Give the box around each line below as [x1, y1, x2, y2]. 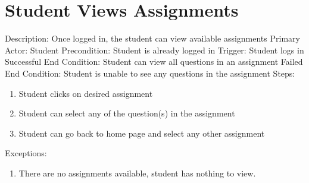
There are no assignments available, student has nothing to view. [18, 166, 256, 179]
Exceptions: [5, 147, 47, 159]
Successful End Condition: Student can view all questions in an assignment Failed [5, 55, 303, 68]
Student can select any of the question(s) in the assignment [18, 107, 235, 119]
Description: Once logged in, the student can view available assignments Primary [5, 32, 300, 45]
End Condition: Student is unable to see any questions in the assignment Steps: [5, 67, 295, 79]
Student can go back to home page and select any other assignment [18, 127, 265, 139]
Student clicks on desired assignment [18, 87, 153, 99]
